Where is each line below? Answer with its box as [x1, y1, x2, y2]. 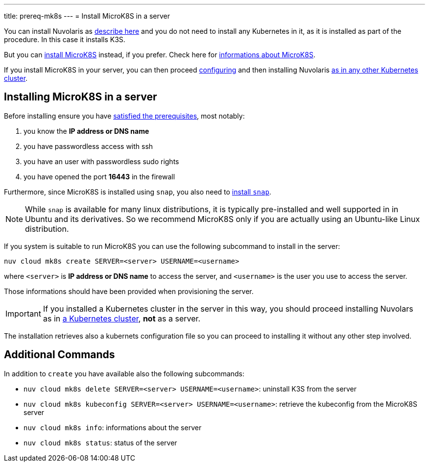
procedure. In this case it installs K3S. [4, 35, 125, 44]
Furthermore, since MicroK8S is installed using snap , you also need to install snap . [4, 187, 271, 196]
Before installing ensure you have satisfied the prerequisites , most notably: [4, 111, 245, 120]
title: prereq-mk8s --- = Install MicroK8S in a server [4, 12, 170, 20]
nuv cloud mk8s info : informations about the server [24, 423, 202, 432]
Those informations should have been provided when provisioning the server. [4, 287, 254, 295]
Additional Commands [4, 348, 115, 361]
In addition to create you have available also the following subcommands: [4, 369, 245, 378]
